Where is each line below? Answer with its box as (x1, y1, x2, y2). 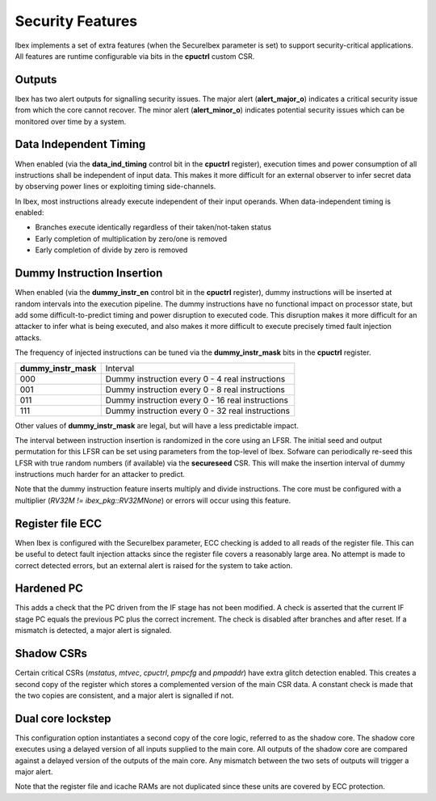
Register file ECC (15, 516, 103, 530)
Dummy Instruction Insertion (15, 267, 163, 280)
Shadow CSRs (15, 647, 88, 660)
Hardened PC (15, 582, 84, 596)
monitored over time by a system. (15, 116, 127, 126)
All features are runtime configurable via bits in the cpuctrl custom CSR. (15, 51, 255, 61)
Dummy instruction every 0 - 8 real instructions (105, 384, 286, 395)
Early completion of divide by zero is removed (35, 245, 188, 255)
